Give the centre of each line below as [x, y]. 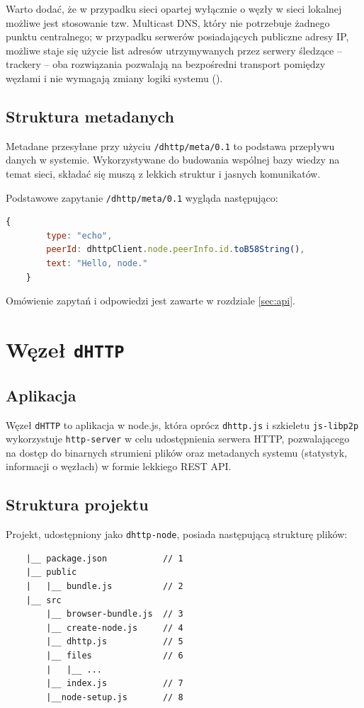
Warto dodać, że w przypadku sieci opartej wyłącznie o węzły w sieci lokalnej [174, 8]
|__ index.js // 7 [115, 684]
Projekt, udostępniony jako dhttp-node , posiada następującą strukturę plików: [177, 534]
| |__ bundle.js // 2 [104, 587]
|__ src [44, 600]
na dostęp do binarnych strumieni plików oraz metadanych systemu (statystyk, [177, 452]
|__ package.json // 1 [104, 558]
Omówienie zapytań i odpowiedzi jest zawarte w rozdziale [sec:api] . [150, 301]
